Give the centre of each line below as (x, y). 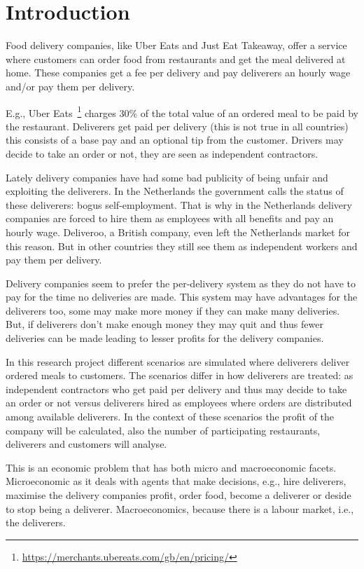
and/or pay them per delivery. (70, 86)
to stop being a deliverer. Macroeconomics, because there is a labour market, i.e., (180, 508)
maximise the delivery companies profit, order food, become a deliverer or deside (178, 495)
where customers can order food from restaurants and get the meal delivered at (176, 59)
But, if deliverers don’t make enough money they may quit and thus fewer (164, 324)
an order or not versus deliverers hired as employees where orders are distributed (179, 403)
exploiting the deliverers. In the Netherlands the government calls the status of (175, 191)
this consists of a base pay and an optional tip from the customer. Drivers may (175, 140)
